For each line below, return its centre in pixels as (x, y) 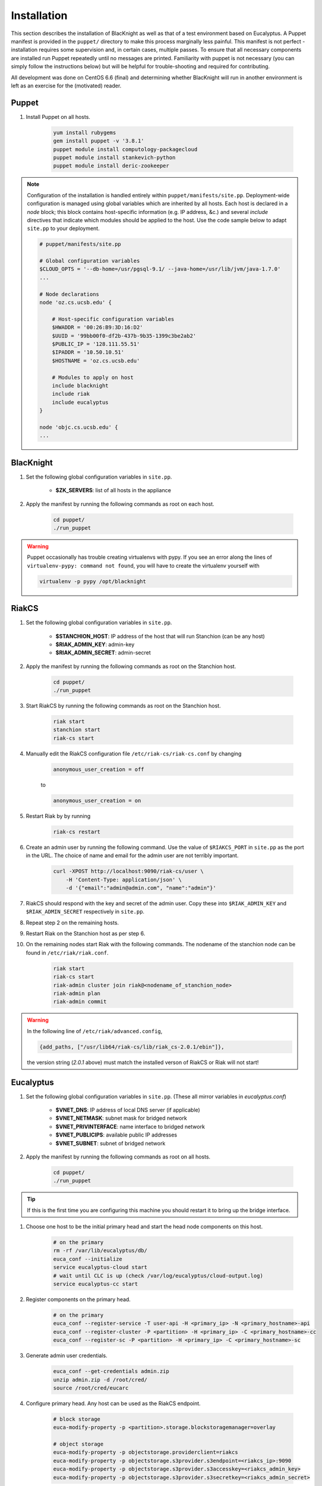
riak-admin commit (80, 1002)
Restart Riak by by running (58, 816)
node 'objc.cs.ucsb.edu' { (79, 427)
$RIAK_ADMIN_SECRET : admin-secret (103, 653)
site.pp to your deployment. (64, 228)
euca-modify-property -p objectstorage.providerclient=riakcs (146, 1452)
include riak (71, 394)
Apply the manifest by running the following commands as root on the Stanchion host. (131, 666)
